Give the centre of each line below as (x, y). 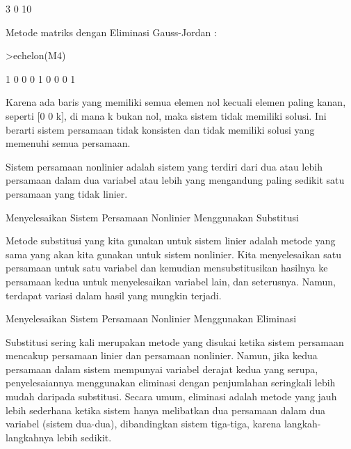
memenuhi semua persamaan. (68, 143)
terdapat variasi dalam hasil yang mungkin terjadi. (114, 295)
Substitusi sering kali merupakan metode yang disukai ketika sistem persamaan (175, 341)
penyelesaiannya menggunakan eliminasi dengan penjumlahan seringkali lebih (171, 383)
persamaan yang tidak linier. (67, 193)
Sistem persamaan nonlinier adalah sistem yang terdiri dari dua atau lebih (164, 166)
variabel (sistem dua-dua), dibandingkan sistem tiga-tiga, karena (144, 424)
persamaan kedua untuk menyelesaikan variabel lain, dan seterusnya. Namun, (171, 281)
